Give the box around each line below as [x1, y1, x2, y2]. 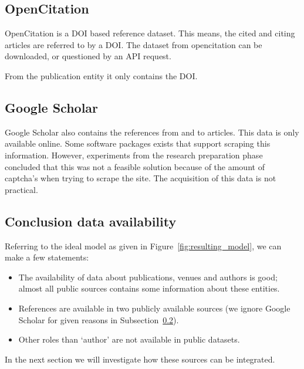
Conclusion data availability [5, 212, 177, 230]
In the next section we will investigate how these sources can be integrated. [5, 353, 275, 365]
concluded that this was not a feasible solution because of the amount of [5, 160, 265, 172]
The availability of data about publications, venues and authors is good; [18, 270, 278, 283]
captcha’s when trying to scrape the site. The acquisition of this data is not [5, 172, 276, 184]
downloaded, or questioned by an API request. [5, 50, 171, 62]
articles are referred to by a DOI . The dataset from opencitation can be [5, 38, 262, 50]
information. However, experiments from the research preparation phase [5, 148, 263, 161]
